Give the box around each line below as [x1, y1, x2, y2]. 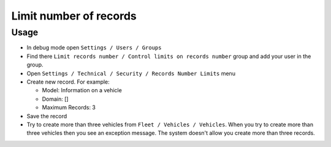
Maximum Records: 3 [42, 104, 96, 111]
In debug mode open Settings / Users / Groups [26, 44, 162, 51]
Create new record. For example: [26, 78, 110, 85]
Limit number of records [11, 9, 137, 23]
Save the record [26, 112, 67, 120]
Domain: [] [42, 95, 69, 102]
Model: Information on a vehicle [42, 87, 122, 94]
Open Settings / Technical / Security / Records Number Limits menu [26, 70, 236, 77]
